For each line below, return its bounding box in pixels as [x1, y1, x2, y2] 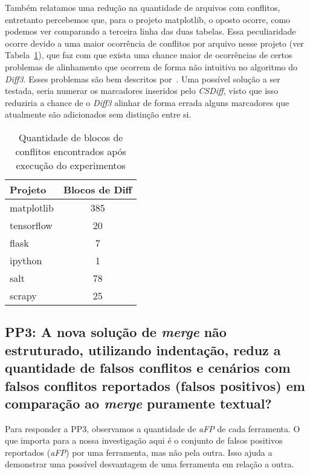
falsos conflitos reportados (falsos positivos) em [5, 376, 305, 395]
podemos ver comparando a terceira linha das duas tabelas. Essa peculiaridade [5, 25, 296, 38]
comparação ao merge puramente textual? [5, 393, 272, 412]
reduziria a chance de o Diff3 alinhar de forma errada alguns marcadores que [5, 96, 289, 108]
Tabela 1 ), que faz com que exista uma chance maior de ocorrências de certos [5, 48, 292, 61]
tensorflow [10, 218, 53, 232]
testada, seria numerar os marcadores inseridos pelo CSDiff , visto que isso [5, 84, 279, 97]
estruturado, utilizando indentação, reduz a [5, 340, 281, 359]
